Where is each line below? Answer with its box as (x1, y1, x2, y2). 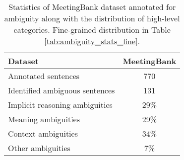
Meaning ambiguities (8, 113, 80, 125)
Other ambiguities (8, 142, 70, 154)
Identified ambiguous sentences (8, 84, 115, 96)
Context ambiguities (8, 128, 78, 139)
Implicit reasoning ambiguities (8, 99, 113, 110)
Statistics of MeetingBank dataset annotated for (8, 1, 176, 12)
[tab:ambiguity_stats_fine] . (44, 35, 140, 47)
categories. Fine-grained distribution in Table (13, 24, 171, 35)
